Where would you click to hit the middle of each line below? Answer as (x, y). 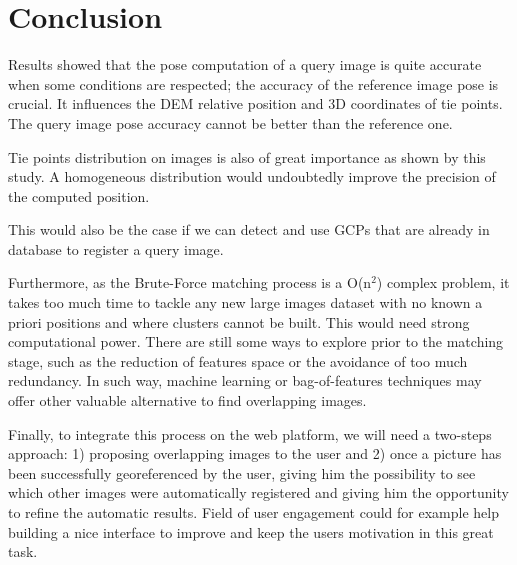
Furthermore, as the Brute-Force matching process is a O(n (190, 282)
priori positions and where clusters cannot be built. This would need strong (239, 321)
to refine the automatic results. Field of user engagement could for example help (253, 512)
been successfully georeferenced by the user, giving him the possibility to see (242, 472)
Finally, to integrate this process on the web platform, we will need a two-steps (250, 433)
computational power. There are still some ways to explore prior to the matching (256, 341)
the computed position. (79, 195)
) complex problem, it (443, 282)
